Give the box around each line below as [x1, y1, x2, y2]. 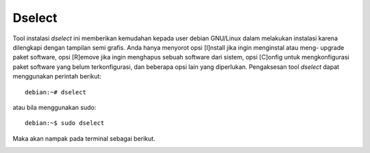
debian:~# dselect [25, 88, 87, 96]
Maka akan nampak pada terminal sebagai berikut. [12, 134, 156, 143]
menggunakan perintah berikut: [12, 72, 102, 81]
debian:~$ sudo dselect [25, 120, 105, 127]
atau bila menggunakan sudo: [12, 103, 97, 111]
